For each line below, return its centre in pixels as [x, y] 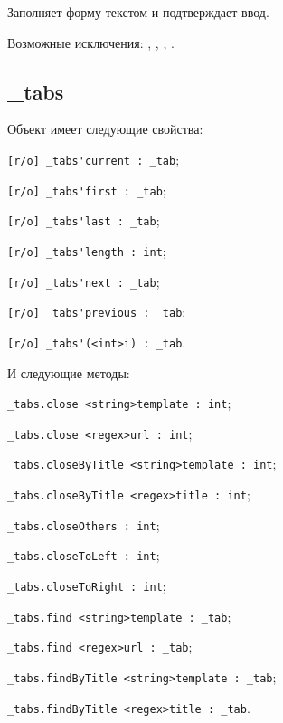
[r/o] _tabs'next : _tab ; [84, 281]
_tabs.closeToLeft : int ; [84, 555]
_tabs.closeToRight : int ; [87, 586]
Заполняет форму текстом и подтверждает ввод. [138, 12]
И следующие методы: [69, 372]
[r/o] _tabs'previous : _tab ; [97, 312]
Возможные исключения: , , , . [91, 42]
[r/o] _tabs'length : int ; [87, 250]
